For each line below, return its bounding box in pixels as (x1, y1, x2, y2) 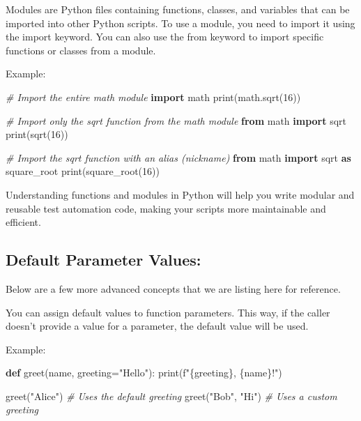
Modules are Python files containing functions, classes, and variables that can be (6, 2, 350, 16)
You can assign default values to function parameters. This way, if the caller (6, 305, 330, 319)
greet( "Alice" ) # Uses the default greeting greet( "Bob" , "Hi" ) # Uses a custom (6, 388, 337, 403)
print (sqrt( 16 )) (6, 127, 68, 141)
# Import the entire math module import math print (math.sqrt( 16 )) (6, 89, 301, 104)
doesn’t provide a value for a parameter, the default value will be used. (6, 319, 309, 333)
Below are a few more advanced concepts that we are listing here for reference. (6, 281, 341, 296)
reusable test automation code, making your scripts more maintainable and (6, 201, 326, 215)
